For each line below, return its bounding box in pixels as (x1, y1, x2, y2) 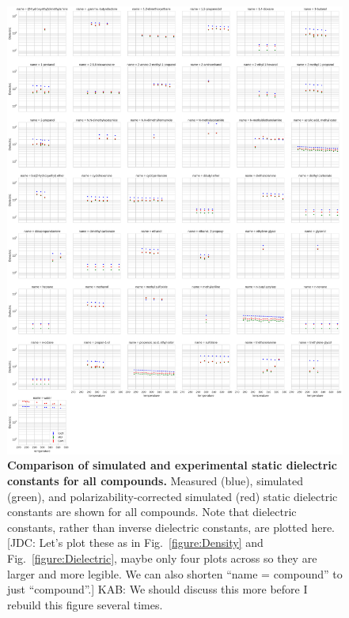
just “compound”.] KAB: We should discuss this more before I (7, 581, 308, 597)
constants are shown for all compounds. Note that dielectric (7, 503, 297, 520)
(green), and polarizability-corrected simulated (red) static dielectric (7, 488, 338, 504)
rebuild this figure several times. (7, 596, 163, 612)
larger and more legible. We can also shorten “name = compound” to (7, 565, 343, 582)
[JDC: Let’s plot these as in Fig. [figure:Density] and (7, 534, 264, 551)
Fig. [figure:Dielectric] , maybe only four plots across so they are (7, 549, 317, 566)
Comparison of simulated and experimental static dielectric (7, 457, 337, 473)
